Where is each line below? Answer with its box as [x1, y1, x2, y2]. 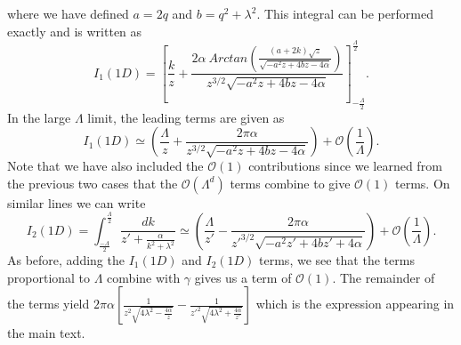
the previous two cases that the [7, 173, 178, 192]
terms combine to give [230, 173, 351, 192]
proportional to [7, 268, 91, 286]
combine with [107, 268, 181, 286]
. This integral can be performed [256, 4, 433, 22]
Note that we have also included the [7, 156, 204, 175]
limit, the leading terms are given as [87, 108, 285, 126]
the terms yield [7, 294, 90, 313]
